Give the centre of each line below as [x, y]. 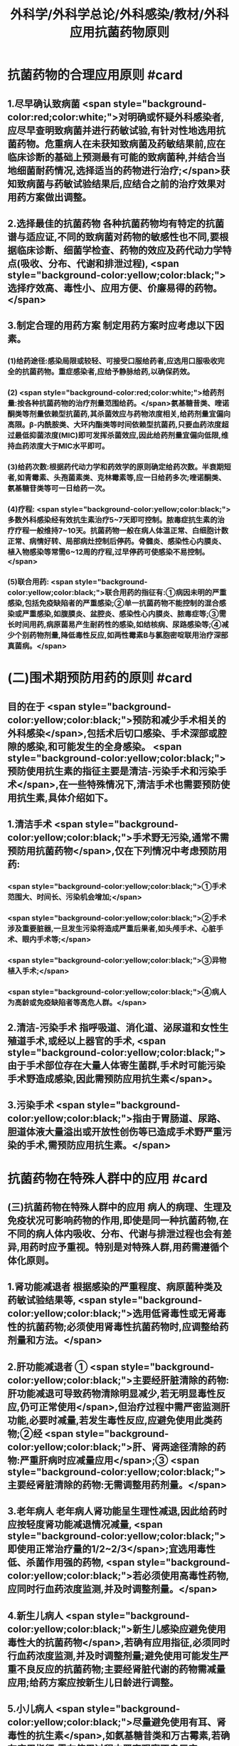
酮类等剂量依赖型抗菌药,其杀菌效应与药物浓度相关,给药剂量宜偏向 [119, 414]
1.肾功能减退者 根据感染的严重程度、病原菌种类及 [115, 1287]
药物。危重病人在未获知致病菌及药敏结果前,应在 [121, 144]
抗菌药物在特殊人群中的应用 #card [108, 1179]
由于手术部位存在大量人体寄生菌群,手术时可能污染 [117, 1066]
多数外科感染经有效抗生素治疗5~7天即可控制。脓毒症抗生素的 [113, 520]
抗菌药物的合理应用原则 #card [95, 75]
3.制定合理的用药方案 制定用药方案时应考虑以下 [111, 326]
